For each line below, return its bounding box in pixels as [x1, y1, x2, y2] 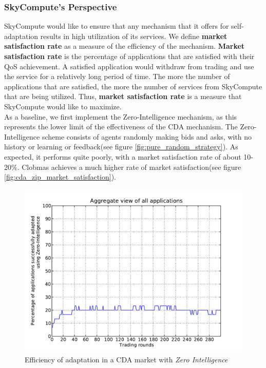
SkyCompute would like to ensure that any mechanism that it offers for [4, 21, 229, 31]
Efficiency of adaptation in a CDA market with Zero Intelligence [25, 354, 228, 365]
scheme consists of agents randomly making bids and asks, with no [42, 131, 252, 142]
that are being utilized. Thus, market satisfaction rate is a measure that [4, 91, 242, 102]
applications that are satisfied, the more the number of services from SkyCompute [4, 81, 262, 91]
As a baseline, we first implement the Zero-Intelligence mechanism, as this [4, 111, 237, 122]
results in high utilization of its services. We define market [40, 30, 227, 41]
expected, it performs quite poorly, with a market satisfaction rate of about [4, 151, 241, 162]
